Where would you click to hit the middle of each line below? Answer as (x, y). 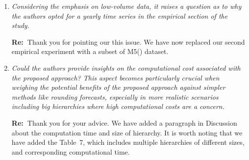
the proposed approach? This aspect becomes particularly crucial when (115, 77)
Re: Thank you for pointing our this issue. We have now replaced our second (128, 41)
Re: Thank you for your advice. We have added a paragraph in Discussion (124, 122)
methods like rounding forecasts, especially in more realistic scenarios (115, 96)
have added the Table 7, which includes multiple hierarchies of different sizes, (128, 142)
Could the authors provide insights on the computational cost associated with (126, 67)
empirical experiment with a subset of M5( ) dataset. (90, 51)
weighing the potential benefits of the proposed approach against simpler (118, 87)
